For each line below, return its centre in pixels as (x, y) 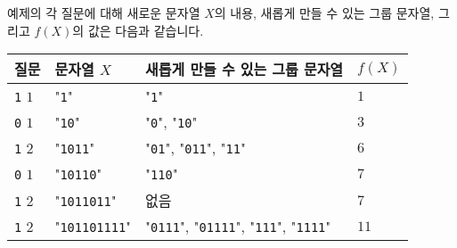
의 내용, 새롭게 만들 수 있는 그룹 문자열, (324, 12)
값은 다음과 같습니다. (146, 30)
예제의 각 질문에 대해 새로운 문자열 (104, 12)
